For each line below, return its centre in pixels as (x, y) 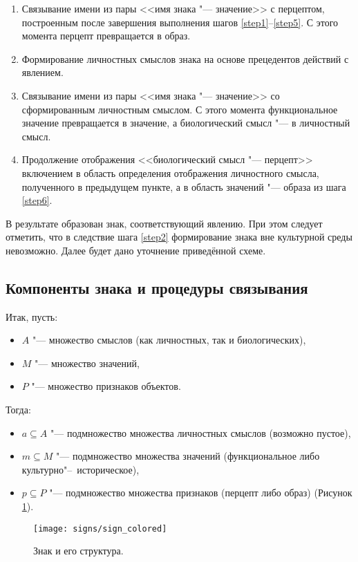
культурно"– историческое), (81, 469)
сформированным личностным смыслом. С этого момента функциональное (180, 109)
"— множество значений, (87, 363)
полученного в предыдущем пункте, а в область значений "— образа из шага (184, 186)
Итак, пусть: (32, 316)
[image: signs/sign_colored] (100, 528)
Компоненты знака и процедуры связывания (157, 287)
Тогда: (18, 410)
